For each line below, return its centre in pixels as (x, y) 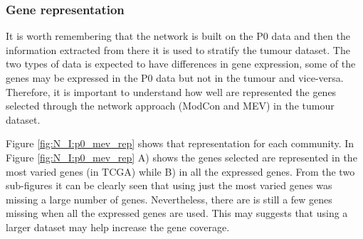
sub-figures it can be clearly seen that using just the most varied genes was (169, 185)
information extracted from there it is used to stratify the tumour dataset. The (178, 49)
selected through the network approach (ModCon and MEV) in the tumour (170, 106)
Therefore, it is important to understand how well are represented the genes (171, 91)
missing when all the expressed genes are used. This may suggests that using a (177, 213)
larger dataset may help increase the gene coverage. (118, 227)
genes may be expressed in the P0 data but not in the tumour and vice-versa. (175, 78)
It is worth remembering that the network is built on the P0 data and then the (178, 36)
